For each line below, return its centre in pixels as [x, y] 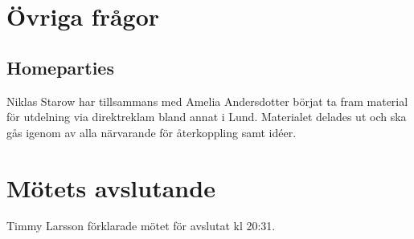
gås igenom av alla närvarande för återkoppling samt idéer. [152, 132]
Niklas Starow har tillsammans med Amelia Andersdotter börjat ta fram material [207, 101]
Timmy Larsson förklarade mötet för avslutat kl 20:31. [141, 226]
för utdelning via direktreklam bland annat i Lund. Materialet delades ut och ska [207, 117]
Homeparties [60, 67]
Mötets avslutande [111, 187]
